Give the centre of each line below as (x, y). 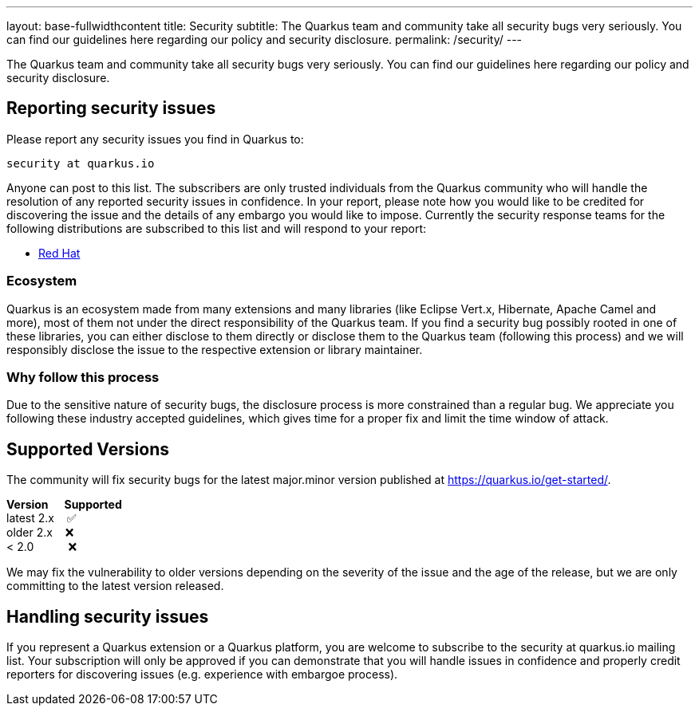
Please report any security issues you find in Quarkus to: (155, 139)
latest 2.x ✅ (41, 518)
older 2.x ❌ (40, 533)
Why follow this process (83, 377)
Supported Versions (88, 449)
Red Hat (59, 253)
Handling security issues (108, 616)
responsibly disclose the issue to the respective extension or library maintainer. (215, 349)
